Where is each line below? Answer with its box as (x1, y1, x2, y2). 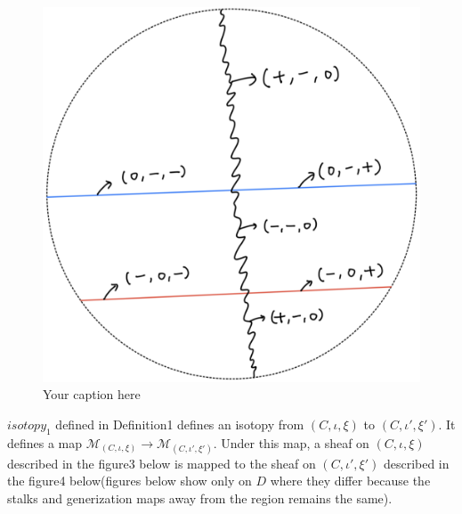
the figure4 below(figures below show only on (7, 471, 252, 490)
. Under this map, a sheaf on (213, 433, 369, 452)
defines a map (7, 433, 83, 452)
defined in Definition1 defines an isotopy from (55, 414, 304, 433)
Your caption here (43, 385, 141, 404)
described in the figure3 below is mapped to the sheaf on (7, 453, 316, 472)
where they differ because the (270, 471, 431, 490)
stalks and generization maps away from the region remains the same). (7, 488, 393, 507)
